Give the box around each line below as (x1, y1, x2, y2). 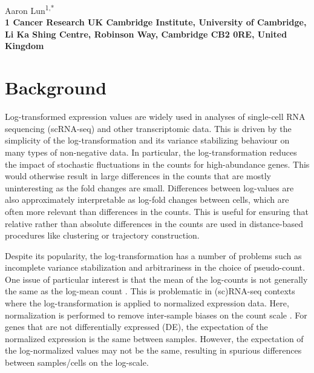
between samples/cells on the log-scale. (5, 356, 149, 369)
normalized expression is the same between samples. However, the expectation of (5, 332, 304, 345)
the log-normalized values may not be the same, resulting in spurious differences (5, 344, 302, 357)
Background (5, 75, 107, 100)
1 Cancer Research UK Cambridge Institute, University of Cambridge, (5, 16, 307, 28)
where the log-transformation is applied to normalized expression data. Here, (5, 297, 289, 309)
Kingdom (5, 39, 44, 52)
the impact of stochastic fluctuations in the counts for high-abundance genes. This (5, 157, 310, 170)
